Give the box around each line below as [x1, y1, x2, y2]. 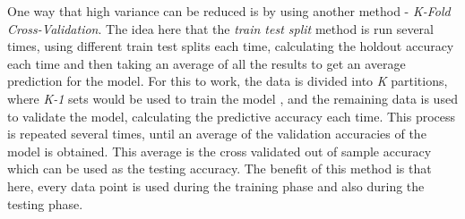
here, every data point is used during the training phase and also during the [7, 176, 425, 195]
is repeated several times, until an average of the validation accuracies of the [7, 124, 426, 143]
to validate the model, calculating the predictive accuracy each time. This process [7, 106, 456, 125]
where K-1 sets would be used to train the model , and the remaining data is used [7, 88, 458, 107]
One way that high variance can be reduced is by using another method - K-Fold [7, 2, 451, 20]
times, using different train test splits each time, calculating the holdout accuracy [7, 37, 454, 55]
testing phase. [7, 194, 83, 213]
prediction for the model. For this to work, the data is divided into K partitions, [7, 72, 448, 90]
